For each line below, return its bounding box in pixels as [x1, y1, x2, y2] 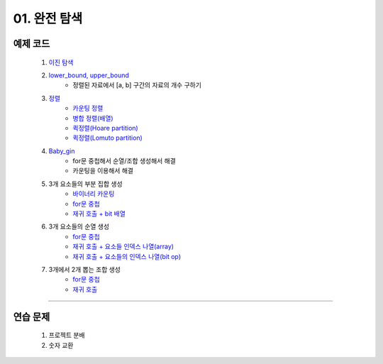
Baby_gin [48, 146, 75, 155]
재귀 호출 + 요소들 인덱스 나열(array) [72, 242, 174, 251]
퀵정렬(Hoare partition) [72, 123, 138, 132]
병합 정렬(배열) [72, 114, 113, 122]
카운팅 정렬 [72, 104, 104, 113]
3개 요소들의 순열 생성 [48, 222, 110, 231]
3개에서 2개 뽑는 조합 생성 [48, 265, 121, 273]
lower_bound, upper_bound [48, 71, 129, 79]
